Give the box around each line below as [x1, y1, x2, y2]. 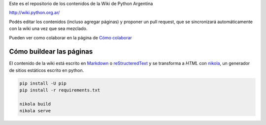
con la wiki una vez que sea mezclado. [9, 26, 88, 31]
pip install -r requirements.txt [19, 88, 100, 93]
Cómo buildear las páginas [9, 47, 93, 56]
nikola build [19, 101, 51, 107]
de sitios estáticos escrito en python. [9, 67, 84, 73]
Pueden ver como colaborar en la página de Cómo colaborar [9, 34, 133, 40]
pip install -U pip [19, 80, 66, 86]
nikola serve [19, 108, 51, 114]
